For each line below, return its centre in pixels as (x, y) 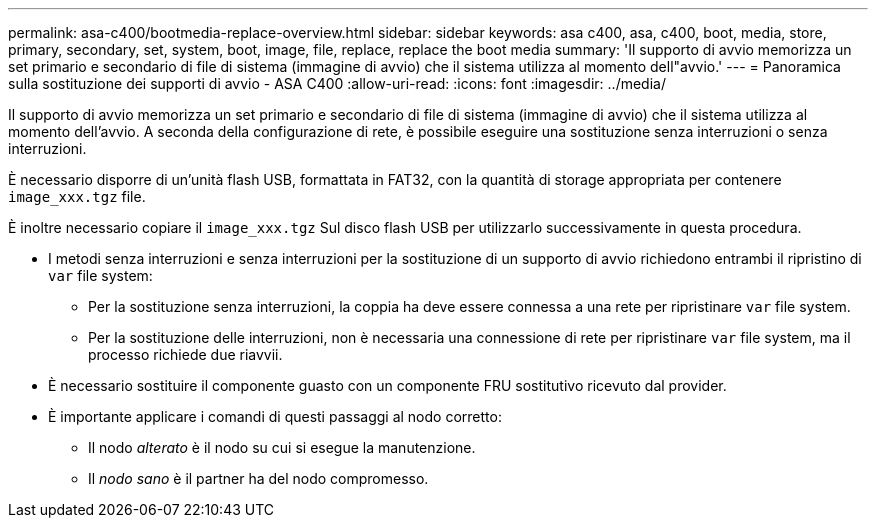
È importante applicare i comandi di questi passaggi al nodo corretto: (275, 416)
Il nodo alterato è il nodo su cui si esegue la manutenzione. (282, 447)
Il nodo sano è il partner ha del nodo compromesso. (258, 478)
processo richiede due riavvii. (185, 354)
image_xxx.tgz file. (77, 196)
